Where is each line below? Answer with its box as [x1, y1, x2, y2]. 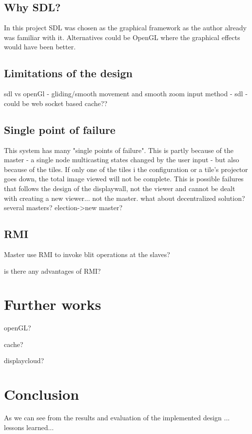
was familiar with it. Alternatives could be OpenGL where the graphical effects [4, 32, 240, 42]
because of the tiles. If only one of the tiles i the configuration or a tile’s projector [4, 164, 248, 174]
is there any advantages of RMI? [4, 265, 101, 276]
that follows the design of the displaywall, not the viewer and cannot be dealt [4, 183, 235, 193]
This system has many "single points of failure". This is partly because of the [4, 145, 233, 155]
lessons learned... [4, 422, 54, 432]
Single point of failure [4, 122, 116, 137]
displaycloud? [4, 355, 44, 366]
